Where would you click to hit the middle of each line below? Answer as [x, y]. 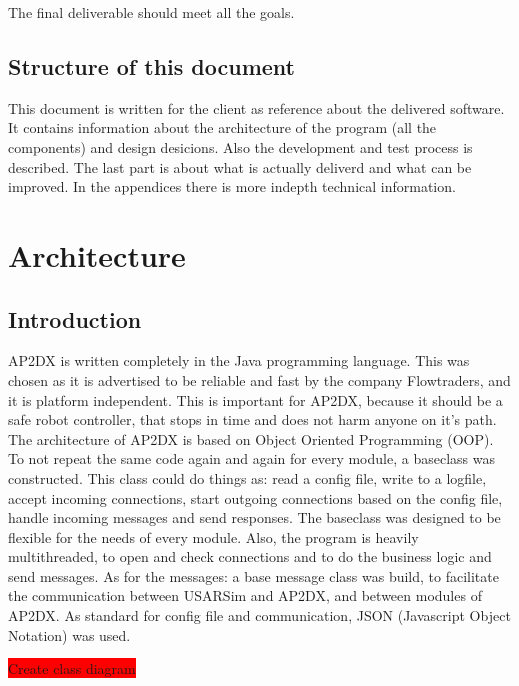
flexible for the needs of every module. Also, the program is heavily [213, 536]
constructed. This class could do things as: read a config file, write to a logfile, [247, 477]
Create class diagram [72, 668]
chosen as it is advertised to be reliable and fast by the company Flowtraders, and [259, 379]
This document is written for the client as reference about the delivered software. [256, 107]
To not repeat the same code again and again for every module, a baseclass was [251, 458]
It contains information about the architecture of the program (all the [222, 127]
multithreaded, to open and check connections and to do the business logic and [250, 556]
